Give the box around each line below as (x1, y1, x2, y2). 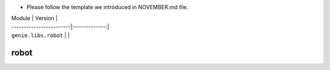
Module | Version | (11, 15, 58, 22)
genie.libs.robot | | (11, 32, 70, 39)
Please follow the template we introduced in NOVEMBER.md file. (26, 4, 189, 10)
